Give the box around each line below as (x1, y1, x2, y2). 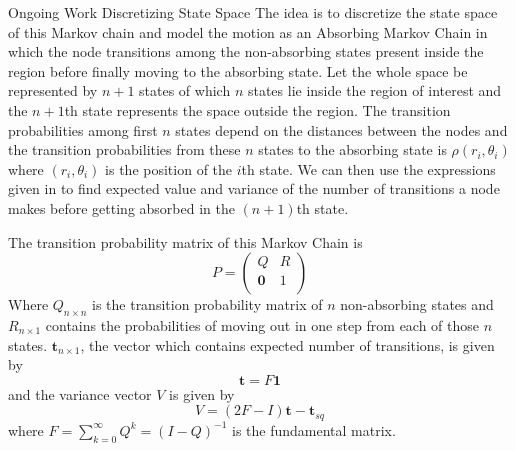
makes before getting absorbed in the (8, 197, 235, 218)
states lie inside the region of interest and (247, 80, 502, 101)
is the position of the (105, 158, 233, 179)
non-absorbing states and (340, 294, 494, 315)
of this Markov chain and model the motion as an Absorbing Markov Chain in (8, 21, 488, 42)
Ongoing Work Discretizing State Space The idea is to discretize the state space (8, 2, 498, 22)
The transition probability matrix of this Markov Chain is (8, 231, 363, 252)
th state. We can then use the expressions (241, 158, 496, 179)
